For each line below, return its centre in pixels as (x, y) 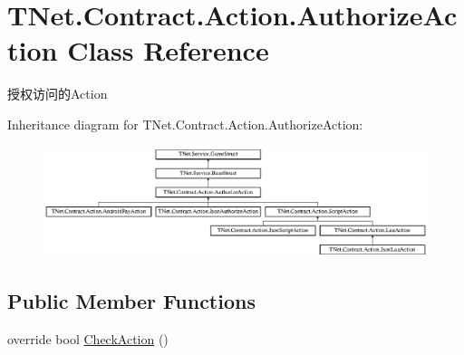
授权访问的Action (58, 94)
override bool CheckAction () (88, 338)
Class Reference (168, 50)
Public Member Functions (131, 301)
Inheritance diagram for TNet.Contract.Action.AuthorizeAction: (185, 124)
